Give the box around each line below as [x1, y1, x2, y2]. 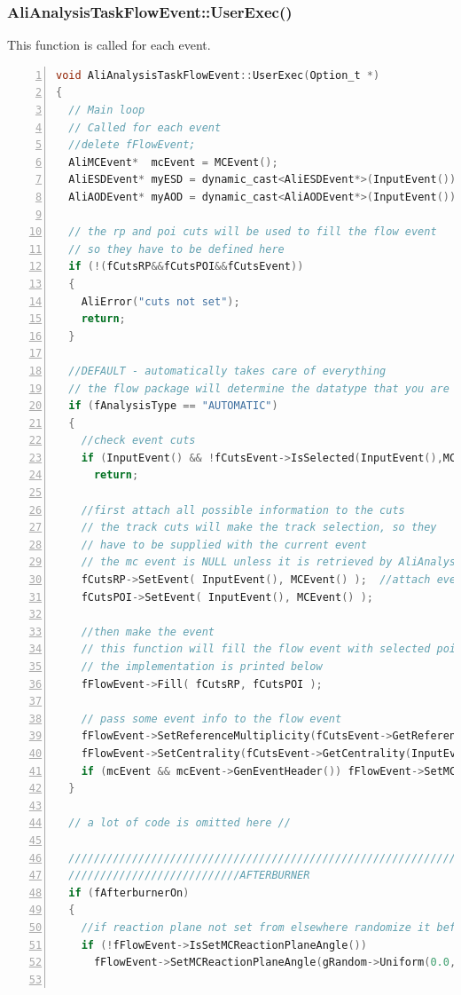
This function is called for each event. [7, 36, 211, 54]
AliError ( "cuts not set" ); [81, 295, 240, 308]
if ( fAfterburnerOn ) [68, 886, 190, 899]
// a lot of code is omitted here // [68, 817, 291, 830]
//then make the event [81, 625, 215, 638]
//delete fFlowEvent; [68, 138, 196, 152]
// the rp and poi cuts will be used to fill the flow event [68, 225, 437, 239]
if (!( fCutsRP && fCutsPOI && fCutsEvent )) [68, 260, 304, 273]
